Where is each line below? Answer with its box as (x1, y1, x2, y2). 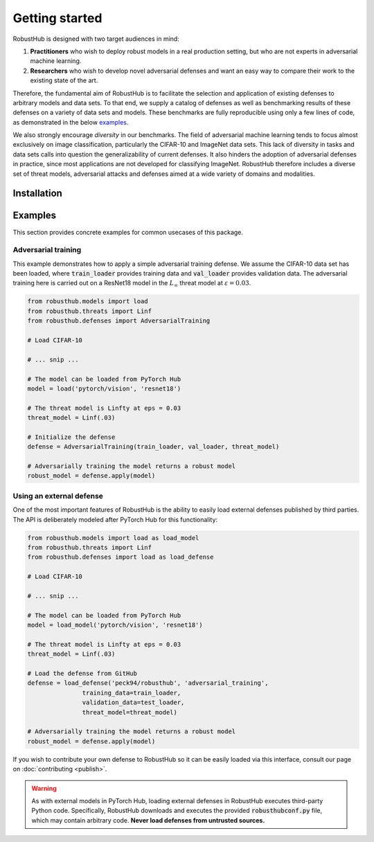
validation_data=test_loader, (82, 699, 185, 706)
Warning (31, 784, 57, 792)
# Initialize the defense (27, 433, 116, 441)
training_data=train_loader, (82, 689, 181, 697)
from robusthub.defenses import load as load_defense (27, 553, 214, 561)
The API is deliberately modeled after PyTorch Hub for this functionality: (12, 515, 218, 523)
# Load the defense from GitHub (27, 670, 138, 678)
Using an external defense (12, 491, 104, 501)
